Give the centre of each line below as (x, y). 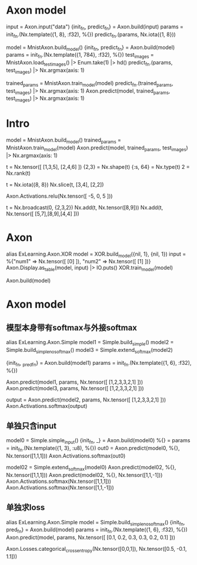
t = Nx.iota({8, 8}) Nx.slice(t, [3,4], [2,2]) (55, 184)
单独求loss (26, 507)
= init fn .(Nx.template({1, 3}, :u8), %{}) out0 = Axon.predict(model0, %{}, (93, 449)
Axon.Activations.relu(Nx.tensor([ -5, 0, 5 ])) (59, 196)
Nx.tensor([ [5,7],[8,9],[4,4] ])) (43, 214)
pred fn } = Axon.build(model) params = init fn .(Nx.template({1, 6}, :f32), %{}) (97, 530)
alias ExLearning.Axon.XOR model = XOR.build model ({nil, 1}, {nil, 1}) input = (96, 254)
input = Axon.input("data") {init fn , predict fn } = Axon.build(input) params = (95, 27)
